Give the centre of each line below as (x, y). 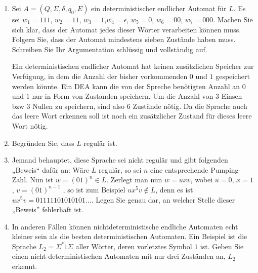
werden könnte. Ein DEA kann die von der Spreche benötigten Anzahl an (126, 86)
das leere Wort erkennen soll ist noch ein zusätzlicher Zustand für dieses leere (132, 116)
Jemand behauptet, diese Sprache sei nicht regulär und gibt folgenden (120, 160)
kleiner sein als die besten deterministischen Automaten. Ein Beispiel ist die (130, 236)
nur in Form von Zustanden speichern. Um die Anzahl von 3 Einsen (137, 96)
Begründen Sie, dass (43, 143)
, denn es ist (174, 189)
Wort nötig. (30, 125)
